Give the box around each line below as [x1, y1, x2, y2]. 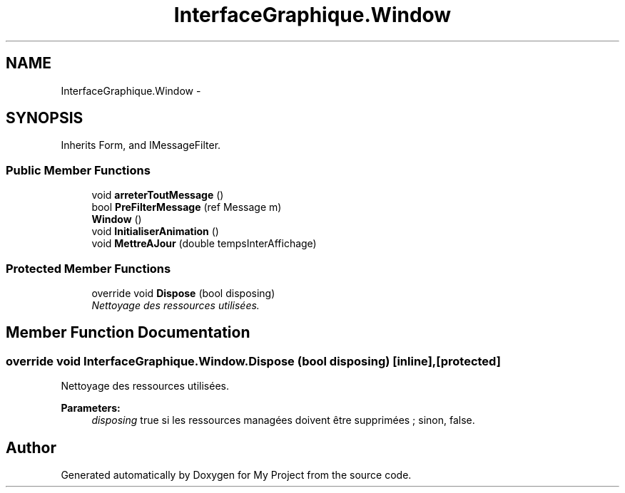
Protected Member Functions [6, 261, 171, 276]
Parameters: [61, 402, 121, 415]
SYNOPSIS [6, 109, 83, 128]
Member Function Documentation [6, 323, 250, 342]
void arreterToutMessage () [91, 189, 224, 202]
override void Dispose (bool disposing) [91, 286, 275, 299]
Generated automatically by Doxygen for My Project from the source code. [61, 469, 412, 481]
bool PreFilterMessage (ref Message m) [91, 201, 282, 214]
